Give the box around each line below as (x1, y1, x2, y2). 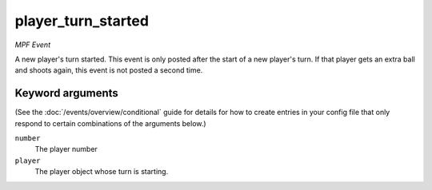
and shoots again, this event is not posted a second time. (14, 65, 203, 75)
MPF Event (14, 40, 51, 49)
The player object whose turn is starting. (34, 167, 169, 176)
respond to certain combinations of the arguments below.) (14, 118, 207, 128)
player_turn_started (14, 12, 150, 30)
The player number (34, 144, 98, 154)
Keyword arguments (14, 86, 119, 100)
